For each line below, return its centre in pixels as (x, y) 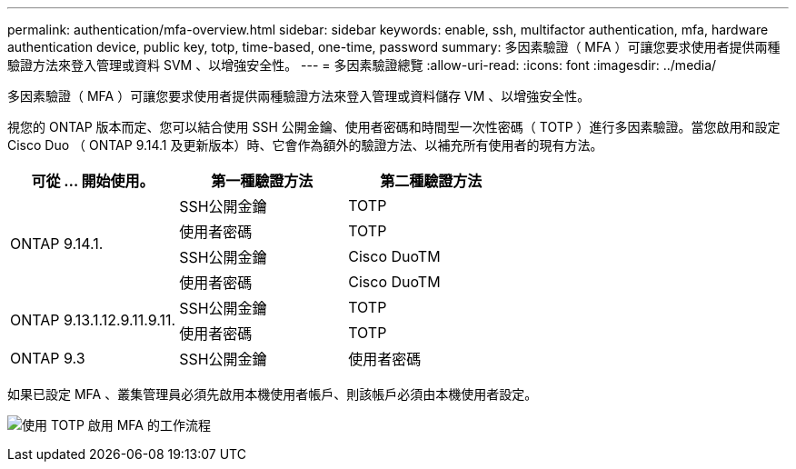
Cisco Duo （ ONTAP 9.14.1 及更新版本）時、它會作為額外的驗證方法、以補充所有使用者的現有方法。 (305, 145)
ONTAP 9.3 (48, 358)
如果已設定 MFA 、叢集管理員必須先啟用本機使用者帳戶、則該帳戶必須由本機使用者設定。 (273, 394)
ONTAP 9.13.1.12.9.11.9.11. (93, 320)
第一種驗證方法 (262, 181)
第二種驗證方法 (431, 181)
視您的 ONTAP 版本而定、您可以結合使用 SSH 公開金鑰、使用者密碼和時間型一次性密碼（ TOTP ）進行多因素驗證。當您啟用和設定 (394, 127)
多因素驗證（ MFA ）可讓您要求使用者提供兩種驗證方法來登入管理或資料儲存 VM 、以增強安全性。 (299, 96)
